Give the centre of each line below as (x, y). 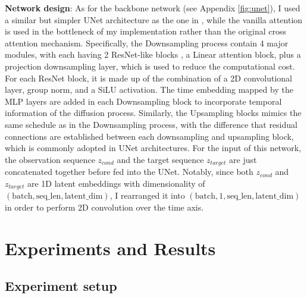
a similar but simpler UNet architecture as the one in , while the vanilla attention (154, 19)
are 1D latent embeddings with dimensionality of (116, 183)
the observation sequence (50, 159)
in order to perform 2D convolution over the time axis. (104, 207)
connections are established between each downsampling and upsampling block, (149, 136)
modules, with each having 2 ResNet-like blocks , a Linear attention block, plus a (153, 54)
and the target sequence (160, 159)
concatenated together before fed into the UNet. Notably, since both (129, 172)
